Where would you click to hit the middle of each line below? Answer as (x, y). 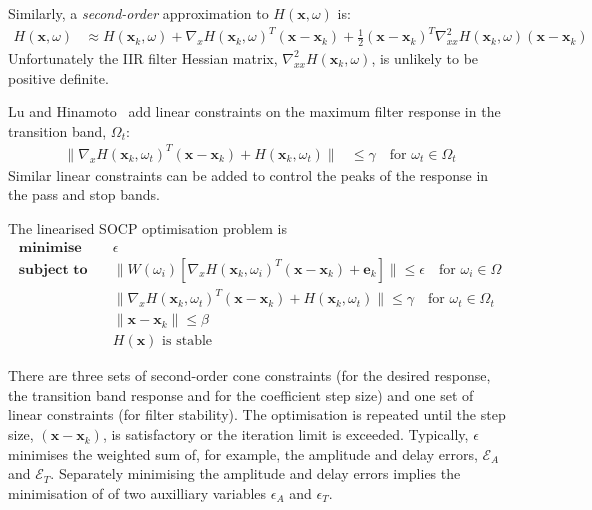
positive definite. (58, 77)
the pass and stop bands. (84, 194)
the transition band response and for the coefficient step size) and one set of (241, 394)
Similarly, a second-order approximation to (138, 13)
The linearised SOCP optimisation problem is (147, 228)
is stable (187, 341)
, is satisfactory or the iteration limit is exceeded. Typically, (285, 434)
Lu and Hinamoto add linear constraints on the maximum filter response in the (254, 111)
